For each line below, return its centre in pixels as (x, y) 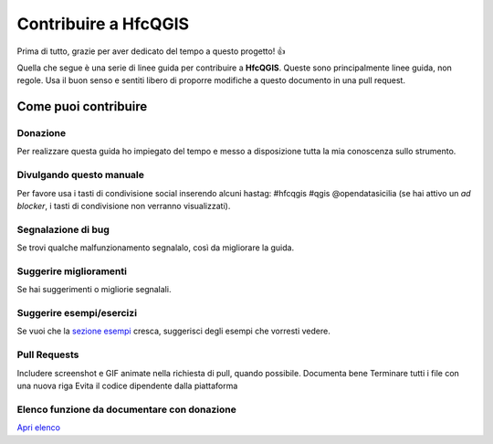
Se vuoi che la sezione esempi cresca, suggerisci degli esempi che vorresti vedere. (173, 331)
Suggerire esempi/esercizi (77, 313)
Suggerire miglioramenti (72, 271)
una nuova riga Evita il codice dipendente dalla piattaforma (127, 386)
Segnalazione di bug (63, 229)
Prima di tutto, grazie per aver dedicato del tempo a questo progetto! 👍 (151, 51)
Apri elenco (39, 428)
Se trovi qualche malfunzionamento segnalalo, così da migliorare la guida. (156, 248)
